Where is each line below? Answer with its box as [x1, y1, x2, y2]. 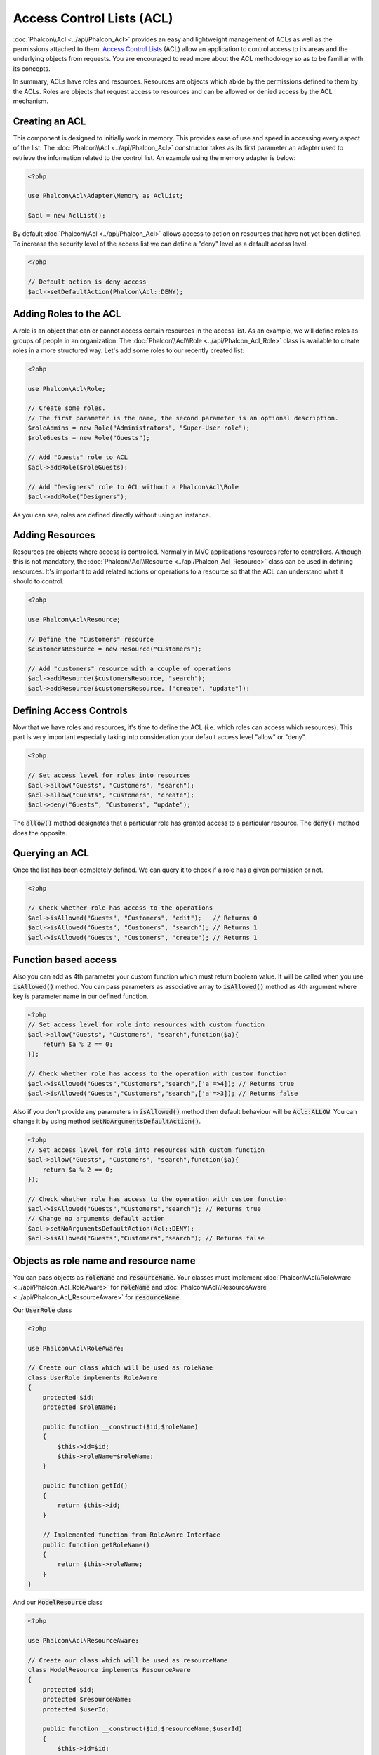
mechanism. [13, 97, 48, 105]
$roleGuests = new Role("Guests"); [27, 434, 150, 442]
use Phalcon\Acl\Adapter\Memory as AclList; [27, 192, 184, 200]
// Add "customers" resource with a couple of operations [27, 664, 232, 673]
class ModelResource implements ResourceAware [27, 1666, 191, 1674]
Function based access [13, 954, 117, 966]
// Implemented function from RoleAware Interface [42, 1531, 220, 1539]
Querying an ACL [13, 847, 89, 859]
